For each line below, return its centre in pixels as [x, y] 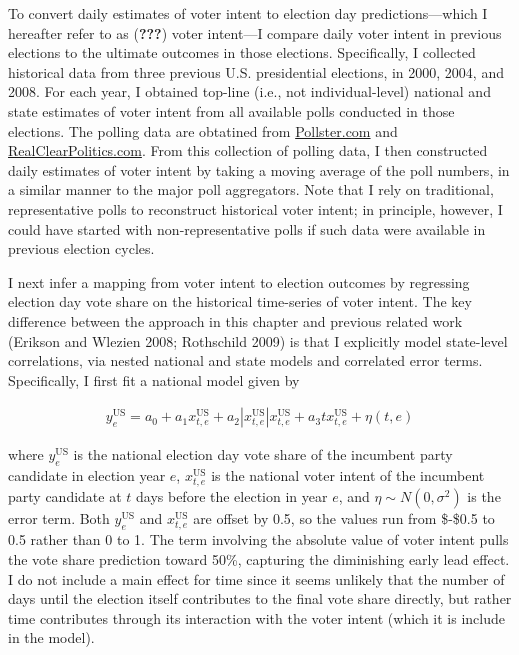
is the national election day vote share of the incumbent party [263, 454]
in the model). [51, 637]
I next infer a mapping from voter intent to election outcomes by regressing [239, 281]
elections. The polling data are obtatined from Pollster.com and [203, 130]
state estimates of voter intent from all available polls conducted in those [231, 110]
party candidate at [65, 496]
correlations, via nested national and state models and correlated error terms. [245, 360]
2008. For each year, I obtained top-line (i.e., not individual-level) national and [249, 91]
